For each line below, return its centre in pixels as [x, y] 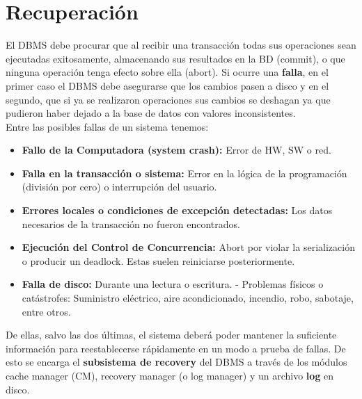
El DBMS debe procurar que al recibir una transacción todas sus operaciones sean [181, 45]
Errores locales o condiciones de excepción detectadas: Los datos [177, 210]
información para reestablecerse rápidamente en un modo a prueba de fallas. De [176, 348]
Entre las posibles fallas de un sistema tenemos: [107, 126]
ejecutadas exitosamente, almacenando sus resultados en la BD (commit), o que [175, 58]
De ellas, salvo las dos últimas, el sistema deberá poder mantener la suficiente [171, 335]
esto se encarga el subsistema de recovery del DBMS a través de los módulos [176, 362]
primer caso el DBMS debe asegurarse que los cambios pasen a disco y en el [167, 85]
